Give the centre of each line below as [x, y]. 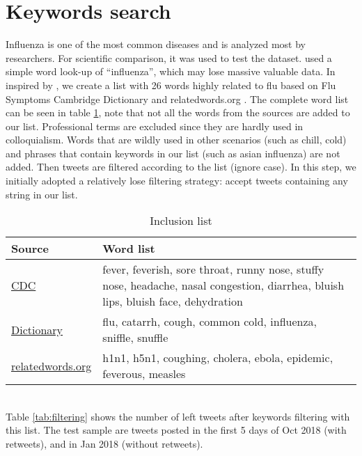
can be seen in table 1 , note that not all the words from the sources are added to [178, 112]
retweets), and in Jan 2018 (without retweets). [104, 444]
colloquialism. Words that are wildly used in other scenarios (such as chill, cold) [176, 140]
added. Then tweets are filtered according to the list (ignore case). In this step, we [181, 167]
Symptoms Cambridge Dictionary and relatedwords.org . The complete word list [177, 99]
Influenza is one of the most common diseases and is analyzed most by [156, 44]
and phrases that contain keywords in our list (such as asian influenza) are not [173, 153]
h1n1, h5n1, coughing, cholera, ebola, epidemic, [218, 358]
